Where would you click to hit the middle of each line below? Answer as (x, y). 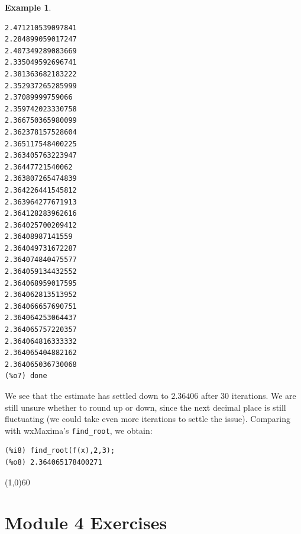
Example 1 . (28, 7)
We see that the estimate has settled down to (87, 395)
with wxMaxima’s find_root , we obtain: (79, 430)
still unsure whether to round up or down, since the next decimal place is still (145, 407)
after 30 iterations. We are (248, 395)
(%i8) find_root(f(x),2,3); (60, 451)
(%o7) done (26, 376)
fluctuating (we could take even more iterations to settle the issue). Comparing (148, 419)
